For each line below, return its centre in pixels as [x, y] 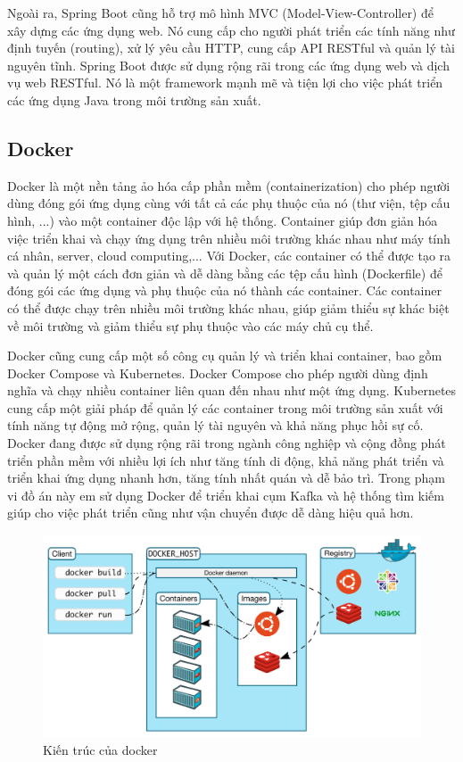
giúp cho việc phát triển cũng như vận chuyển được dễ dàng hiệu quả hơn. [211, 513]
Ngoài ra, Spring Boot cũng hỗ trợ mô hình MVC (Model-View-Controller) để [220, 12]
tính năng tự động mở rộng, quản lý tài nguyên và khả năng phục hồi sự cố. [215, 425]
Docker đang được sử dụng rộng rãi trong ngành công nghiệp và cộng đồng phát [227, 443]
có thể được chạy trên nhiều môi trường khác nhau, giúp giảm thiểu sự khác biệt [228, 307]
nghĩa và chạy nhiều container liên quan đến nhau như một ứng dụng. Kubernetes [232, 390]
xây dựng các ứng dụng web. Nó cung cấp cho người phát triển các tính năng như [231, 30]
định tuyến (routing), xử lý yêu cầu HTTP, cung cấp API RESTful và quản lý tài [231, 48]
